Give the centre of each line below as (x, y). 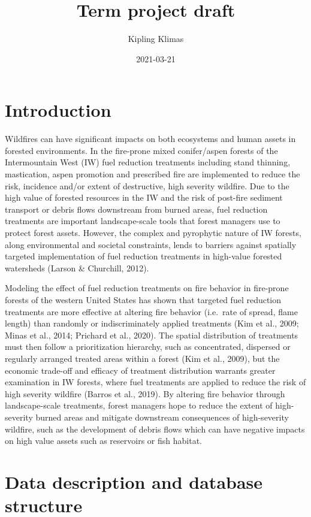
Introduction (58, 110)
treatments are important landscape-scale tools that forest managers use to (143, 221)
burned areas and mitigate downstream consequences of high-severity (162, 417)
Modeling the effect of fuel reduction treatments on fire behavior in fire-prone (147, 288)
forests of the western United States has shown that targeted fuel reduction (143, 299)
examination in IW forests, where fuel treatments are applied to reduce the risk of (155, 382)
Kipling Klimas (156, 39)
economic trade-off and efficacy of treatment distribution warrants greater (140, 370)
